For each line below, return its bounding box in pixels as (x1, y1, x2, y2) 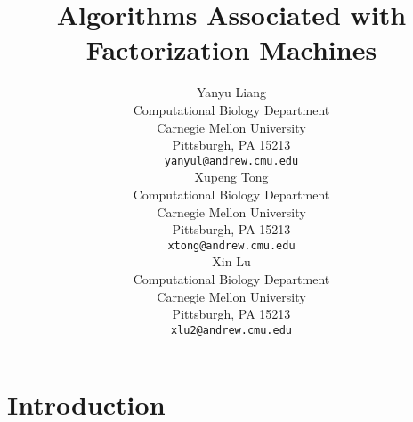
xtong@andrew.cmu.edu (167, 239, 296, 252)
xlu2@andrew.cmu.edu (170, 323, 293, 337)
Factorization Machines (85, 31, 377, 68)
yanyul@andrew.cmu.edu (164, 154, 299, 167)
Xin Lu (212, 252, 251, 271)
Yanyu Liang (197, 83, 266, 101)
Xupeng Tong (194, 167, 269, 186)
